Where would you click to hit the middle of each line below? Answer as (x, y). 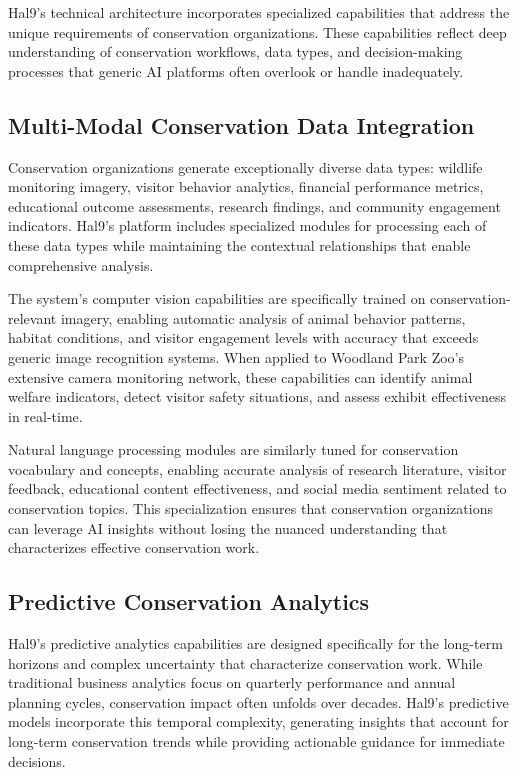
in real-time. (45, 415)
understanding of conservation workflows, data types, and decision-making (235, 51)
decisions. (37, 760)
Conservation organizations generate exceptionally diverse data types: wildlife (245, 166)
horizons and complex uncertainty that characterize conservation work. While (245, 662)
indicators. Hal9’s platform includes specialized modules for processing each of (247, 225)
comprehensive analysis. (81, 264)
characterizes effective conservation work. (134, 547)
